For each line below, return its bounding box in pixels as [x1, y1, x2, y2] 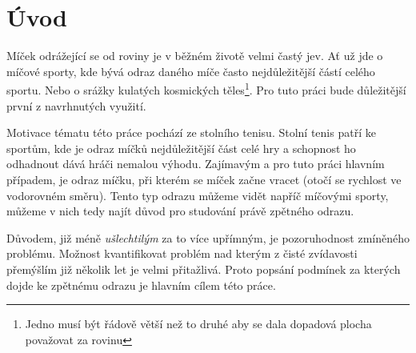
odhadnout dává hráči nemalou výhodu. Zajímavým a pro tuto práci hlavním [6, 155, 385, 172]
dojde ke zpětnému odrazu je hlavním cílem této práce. [6, 276, 276, 293]
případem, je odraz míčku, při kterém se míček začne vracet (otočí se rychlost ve [6, 170, 402, 187]
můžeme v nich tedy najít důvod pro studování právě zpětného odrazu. [6, 203, 354, 219]
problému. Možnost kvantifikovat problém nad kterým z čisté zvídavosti [6, 245, 358, 262]
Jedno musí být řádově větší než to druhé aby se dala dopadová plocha [25, 315, 372, 332]
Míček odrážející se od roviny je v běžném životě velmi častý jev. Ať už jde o [6, 47, 383, 64]
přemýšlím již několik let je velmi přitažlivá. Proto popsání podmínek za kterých [6, 260, 401, 277]
